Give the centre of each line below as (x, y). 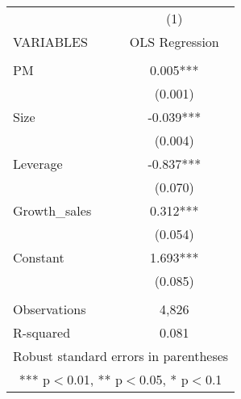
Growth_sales (52, 210)
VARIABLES (50, 42)
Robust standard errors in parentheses (121, 356)
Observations (50, 309)
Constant (39, 257)
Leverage (38, 164)
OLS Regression (174, 42)
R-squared (42, 332)
